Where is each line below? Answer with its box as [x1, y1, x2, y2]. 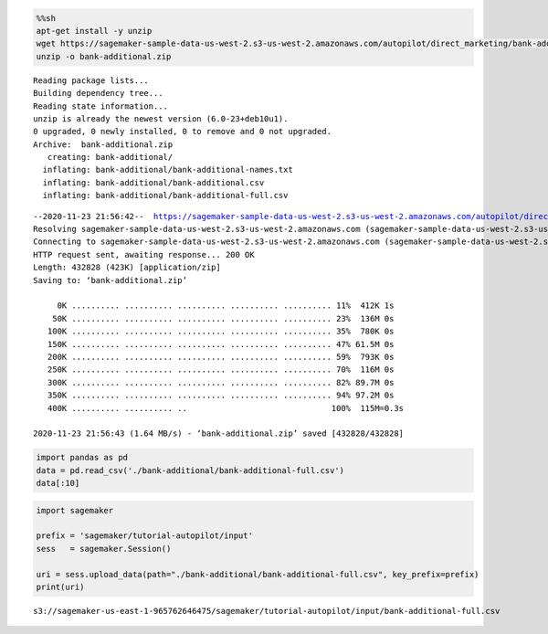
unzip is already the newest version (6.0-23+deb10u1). [33, 113, 289, 123]
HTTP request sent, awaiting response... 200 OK [33, 249, 255, 259]
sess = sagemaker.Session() [36, 544, 172, 554]
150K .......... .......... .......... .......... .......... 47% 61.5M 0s [47, 339, 395, 349]
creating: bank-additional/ [47, 152, 174, 163]
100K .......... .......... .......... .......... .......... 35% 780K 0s [47, 326, 395, 337]
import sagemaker [36, 505, 114, 515]
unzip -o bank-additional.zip [36, 51, 172, 61]
